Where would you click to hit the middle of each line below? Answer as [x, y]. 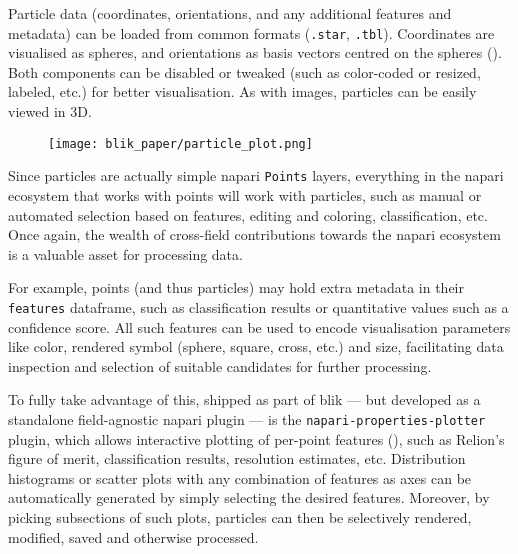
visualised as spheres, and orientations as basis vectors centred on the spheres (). [255, 52]
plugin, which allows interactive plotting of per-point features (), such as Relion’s [256, 438]
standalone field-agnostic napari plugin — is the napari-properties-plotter [247, 418]
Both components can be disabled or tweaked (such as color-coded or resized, [244, 71]
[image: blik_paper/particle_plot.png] [180, 143]
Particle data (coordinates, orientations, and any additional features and [230, 13]
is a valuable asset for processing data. [125, 253]
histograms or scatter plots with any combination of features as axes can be [240, 477]
